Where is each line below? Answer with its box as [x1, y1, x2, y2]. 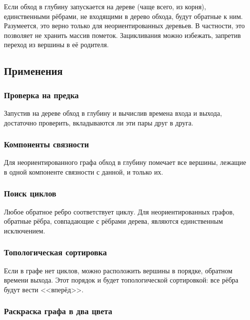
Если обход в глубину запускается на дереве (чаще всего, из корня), [4, 1, 206, 11]
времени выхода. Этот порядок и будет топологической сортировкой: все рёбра [4, 275, 239, 285]
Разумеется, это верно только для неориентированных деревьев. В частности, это [4, 20, 245, 31]
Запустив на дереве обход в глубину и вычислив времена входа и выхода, [4, 107, 222, 118]
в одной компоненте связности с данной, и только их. [4, 166, 163, 177]
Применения [4, 63, 63, 78]
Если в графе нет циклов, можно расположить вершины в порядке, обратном [4, 265, 232, 275]
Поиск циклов [4, 187, 57, 199]
